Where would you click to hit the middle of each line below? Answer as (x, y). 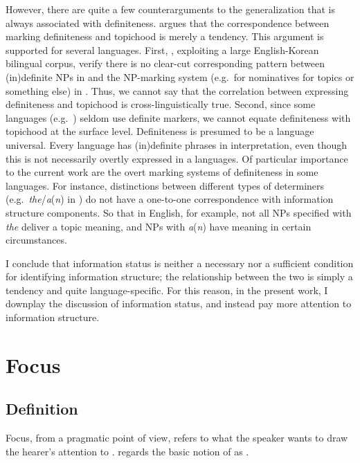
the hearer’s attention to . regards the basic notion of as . (127, 451)
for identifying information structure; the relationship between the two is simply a (179, 276)
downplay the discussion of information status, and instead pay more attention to (179, 303)
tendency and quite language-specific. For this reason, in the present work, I (167, 290)
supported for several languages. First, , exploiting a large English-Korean (162, 49)
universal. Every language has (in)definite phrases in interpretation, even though (177, 144)
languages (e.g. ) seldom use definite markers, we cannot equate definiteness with (178, 117)
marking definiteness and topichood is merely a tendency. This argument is (165, 36)
